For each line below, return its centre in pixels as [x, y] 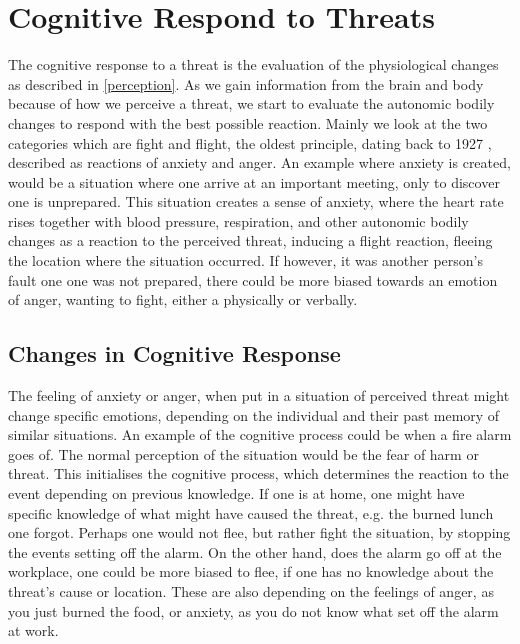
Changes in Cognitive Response [174, 353]
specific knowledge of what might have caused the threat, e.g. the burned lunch [251, 512]
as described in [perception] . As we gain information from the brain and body [246, 83]
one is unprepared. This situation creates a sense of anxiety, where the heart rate [256, 201]
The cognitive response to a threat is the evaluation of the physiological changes [253, 64]
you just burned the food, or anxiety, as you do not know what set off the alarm [253, 610]
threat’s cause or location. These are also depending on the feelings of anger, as [251, 590]
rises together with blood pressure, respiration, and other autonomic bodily [238, 220]
